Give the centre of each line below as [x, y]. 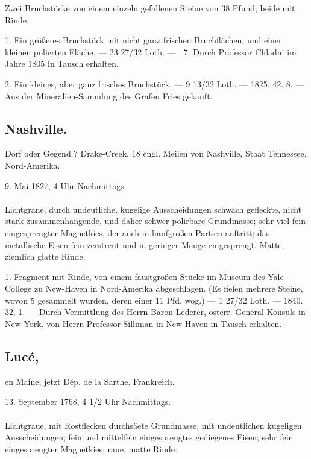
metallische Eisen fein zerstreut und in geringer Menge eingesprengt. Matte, [145, 244]
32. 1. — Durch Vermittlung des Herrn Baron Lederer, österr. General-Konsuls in [155, 312]
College [18, 288]
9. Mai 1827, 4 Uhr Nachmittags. [66, 185]
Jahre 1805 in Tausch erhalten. [62, 64]
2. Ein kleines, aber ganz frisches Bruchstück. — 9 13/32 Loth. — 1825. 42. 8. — [155, 83]
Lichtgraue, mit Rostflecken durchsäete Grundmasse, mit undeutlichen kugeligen [153, 425]
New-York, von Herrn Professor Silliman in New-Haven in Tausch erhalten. [143, 324]
